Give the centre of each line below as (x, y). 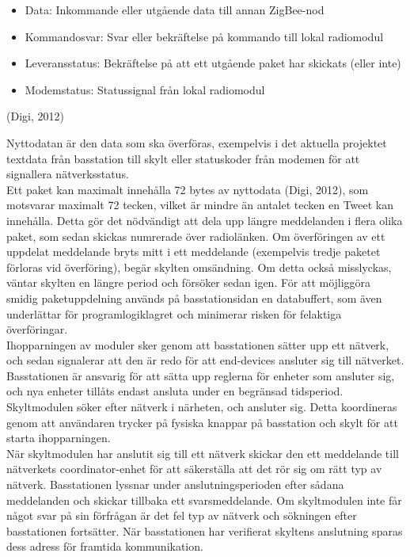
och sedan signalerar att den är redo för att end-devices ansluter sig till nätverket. (205, 360)
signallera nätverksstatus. (68, 174)
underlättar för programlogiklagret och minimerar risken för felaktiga (174, 313)
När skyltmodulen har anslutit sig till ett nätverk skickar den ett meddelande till (203, 453)
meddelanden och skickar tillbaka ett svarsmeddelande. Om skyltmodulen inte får (204, 500)
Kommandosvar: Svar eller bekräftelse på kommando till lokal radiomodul (204, 36)
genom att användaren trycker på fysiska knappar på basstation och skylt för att (202, 422)
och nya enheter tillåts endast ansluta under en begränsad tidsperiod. (175, 391)
